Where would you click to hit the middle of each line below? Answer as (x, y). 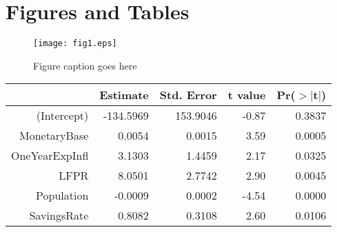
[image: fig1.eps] (75, 44)
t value (247, 95)
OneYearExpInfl (50, 156)
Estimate (124, 95)
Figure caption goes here (85, 65)
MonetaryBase (54, 136)
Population (62, 196)
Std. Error (188, 95)
